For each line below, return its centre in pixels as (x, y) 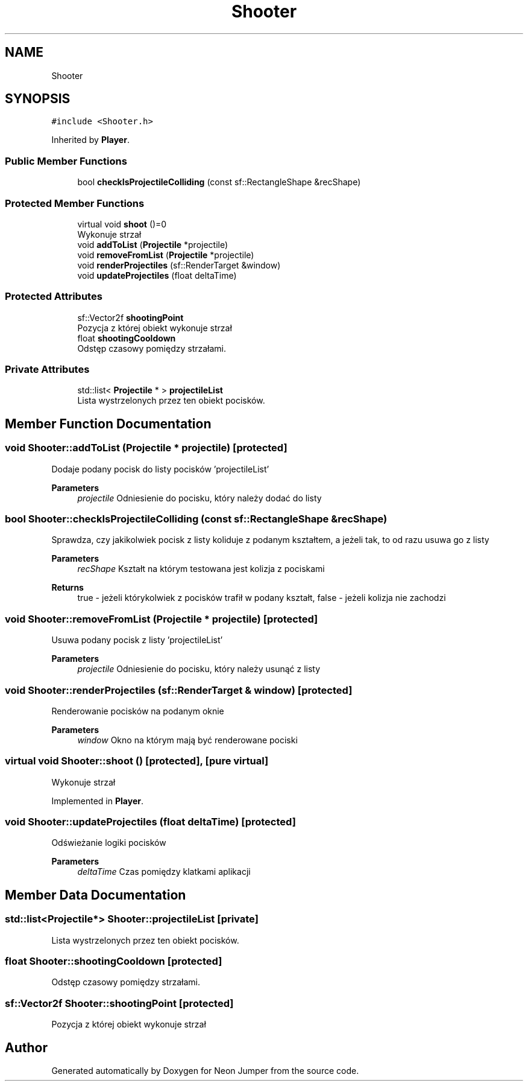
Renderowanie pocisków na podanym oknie (138, 711)
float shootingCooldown (127, 338)
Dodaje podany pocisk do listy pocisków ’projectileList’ (160, 469)
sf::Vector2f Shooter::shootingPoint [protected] (119, 1003)
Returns (68, 588)
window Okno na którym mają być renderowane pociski (187, 740)
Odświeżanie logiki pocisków (109, 843)
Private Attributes (47, 370)
